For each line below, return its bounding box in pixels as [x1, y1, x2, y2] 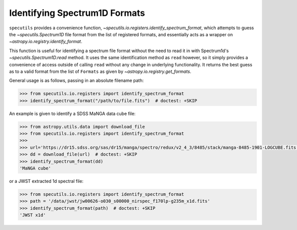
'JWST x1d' [19, 212, 46, 218]
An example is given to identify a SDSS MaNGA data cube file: [9, 111, 136, 116]
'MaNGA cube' [19, 165, 51, 171]
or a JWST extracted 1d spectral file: [9, 178, 84, 184]
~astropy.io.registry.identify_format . [9, 39, 83, 45]
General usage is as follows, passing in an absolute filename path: [9, 77, 144, 84]
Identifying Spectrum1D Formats [9, 7, 146, 18]
